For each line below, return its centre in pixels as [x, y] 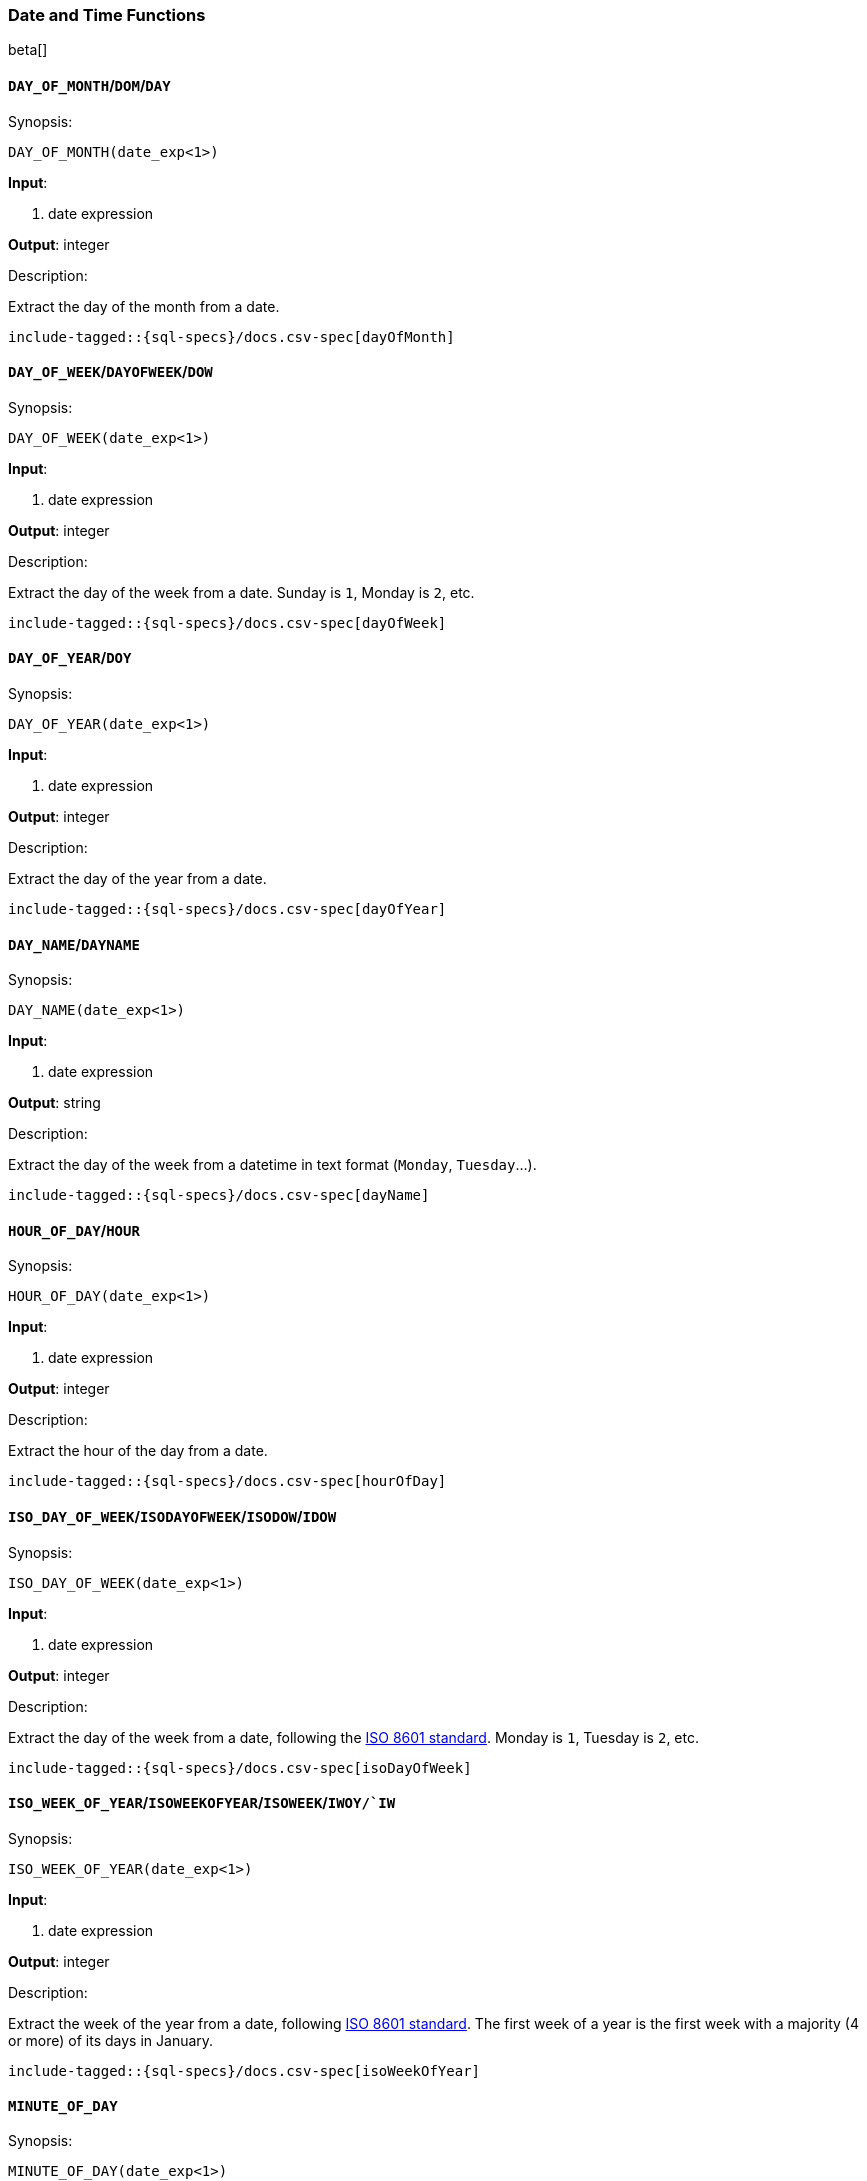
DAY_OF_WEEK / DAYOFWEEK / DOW [110, 372]
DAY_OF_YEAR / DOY [70, 658]
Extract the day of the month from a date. [144, 306]
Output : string [54, 1103]
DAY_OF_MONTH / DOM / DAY [89, 85]
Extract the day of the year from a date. [137, 879]
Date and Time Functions [107, 15]
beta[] [28, 50]
